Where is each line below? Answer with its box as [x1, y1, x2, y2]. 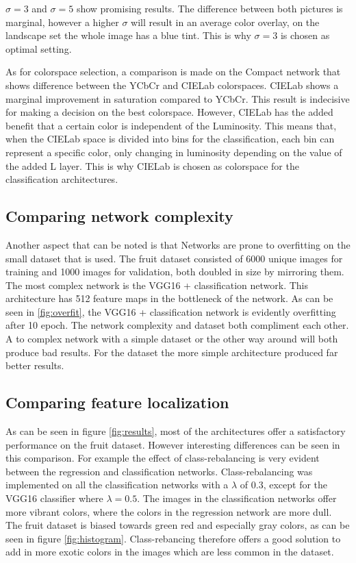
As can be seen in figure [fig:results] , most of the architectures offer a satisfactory [5, 424, 346, 438]
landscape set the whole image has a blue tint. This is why [5, 28, 251, 42]
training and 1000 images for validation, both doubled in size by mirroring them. [5, 264, 344, 279]
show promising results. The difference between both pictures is [76, 1, 343, 15]
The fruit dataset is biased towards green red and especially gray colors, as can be [5, 518, 350, 532]
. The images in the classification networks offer [137, 491, 337, 505]
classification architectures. [5, 172, 118, 186]
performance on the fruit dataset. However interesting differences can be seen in [5, 437, 340, 451]
